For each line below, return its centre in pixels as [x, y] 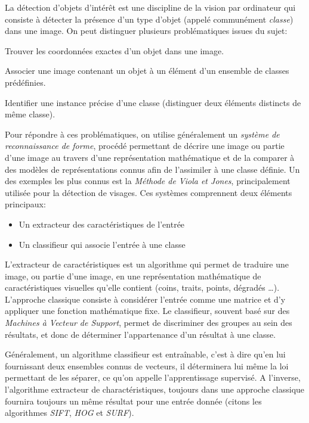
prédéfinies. [25, 82]
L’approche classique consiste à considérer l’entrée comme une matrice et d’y [145, 299]
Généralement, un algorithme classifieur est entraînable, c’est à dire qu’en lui [145, 354]
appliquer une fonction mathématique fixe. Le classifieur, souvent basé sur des [147, 311]
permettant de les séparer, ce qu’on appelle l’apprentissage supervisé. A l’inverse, [153, 377]
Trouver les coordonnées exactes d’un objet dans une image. [115, 50]
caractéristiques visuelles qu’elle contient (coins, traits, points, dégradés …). [142, 287]
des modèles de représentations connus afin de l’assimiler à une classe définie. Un [152, 169]
